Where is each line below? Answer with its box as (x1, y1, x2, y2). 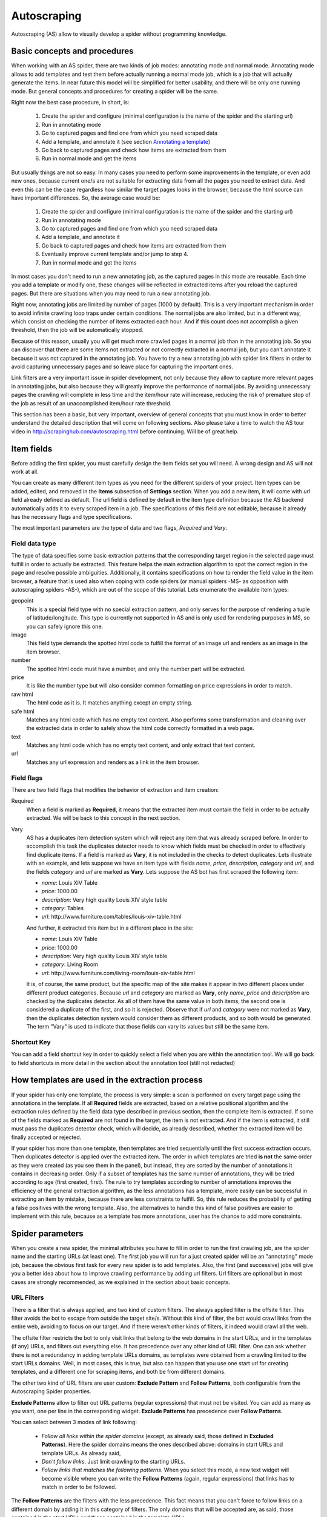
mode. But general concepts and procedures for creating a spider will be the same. (11, 87, 219, 95)
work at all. (11, 468, 39, 475)
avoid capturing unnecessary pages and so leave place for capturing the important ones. (11, 363, 233, 370)
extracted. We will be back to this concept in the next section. (26, 814, 180, 822)
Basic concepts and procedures (11, 46, 134, 56)
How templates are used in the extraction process (11, 1075, 203, 1086)
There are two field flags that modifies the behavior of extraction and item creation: (11, 786, 219, 793)
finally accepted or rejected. (11, 1134, 82, 1141)
